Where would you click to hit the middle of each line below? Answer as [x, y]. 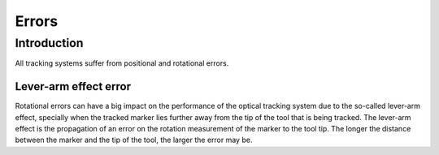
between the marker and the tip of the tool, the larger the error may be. [134, 140]
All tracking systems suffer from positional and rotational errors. [122, 63]
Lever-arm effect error [73, 86]
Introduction [49, 43]
